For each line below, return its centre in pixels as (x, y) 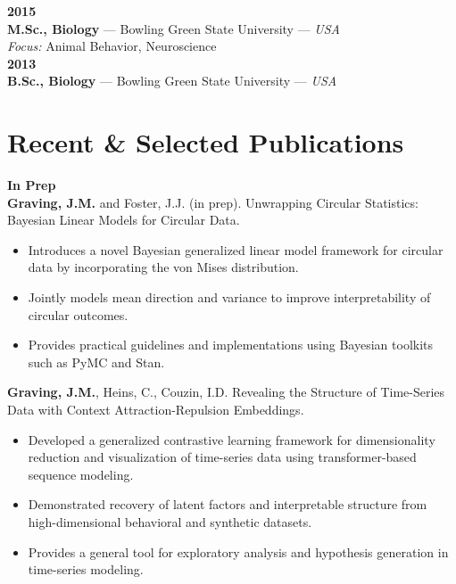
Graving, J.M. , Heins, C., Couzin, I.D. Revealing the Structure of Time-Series (226, 392)
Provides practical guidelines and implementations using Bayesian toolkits (231, 345)
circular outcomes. (78, 314)
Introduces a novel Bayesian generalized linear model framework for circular (236, 249)
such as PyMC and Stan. (96, 362)
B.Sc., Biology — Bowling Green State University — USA (172, 81)
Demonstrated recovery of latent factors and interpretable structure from (228, 504)
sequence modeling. (81, 474)
